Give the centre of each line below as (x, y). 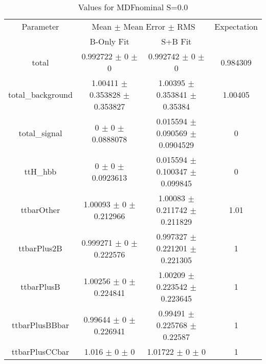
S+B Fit (176, 41)
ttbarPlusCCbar (40, 351)
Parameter (40, 26)
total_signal (40, 133)
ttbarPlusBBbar (40, 325)
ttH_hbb (40, 171)
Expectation (236, 26)
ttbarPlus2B (40, 248)
